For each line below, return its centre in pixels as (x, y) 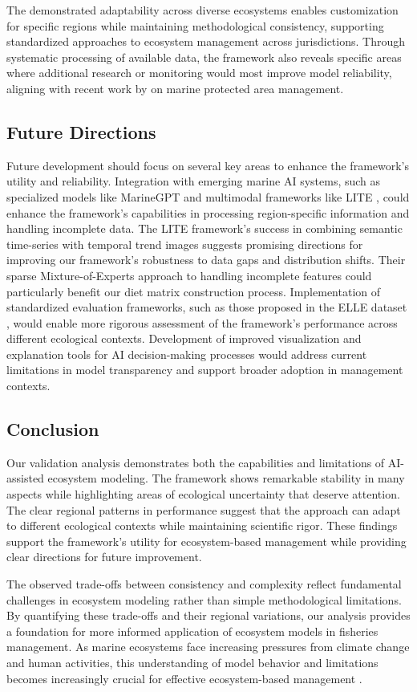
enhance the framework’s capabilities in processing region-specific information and (208, 212)
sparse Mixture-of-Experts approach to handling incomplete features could (189, 275)
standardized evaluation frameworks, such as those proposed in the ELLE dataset (207, 307)
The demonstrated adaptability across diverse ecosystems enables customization (202, 10)
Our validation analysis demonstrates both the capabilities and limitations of (196, 462)
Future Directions (81, 131)
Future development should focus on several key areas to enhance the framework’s (208, 165)
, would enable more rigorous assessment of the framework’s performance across (202, 322)
